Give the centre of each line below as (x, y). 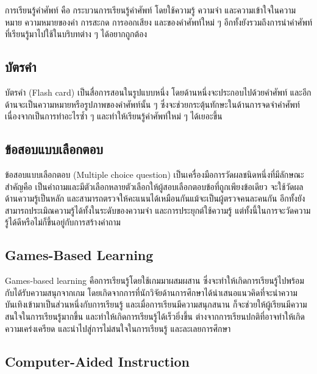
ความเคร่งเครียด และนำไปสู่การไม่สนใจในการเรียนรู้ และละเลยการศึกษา (118, 328)
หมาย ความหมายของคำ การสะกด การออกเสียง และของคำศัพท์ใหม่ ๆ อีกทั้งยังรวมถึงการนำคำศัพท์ (158, 22)
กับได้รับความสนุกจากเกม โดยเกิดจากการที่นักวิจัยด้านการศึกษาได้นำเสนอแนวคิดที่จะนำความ (151, 292)
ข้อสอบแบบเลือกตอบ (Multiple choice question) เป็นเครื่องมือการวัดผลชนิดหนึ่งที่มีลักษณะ (155, 174)
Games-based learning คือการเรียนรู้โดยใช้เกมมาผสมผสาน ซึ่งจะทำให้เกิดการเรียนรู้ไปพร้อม (155, 280)
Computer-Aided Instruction (98, 361)
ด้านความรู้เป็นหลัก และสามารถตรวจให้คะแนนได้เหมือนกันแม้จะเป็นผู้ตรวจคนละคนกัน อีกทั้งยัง (155, 198)
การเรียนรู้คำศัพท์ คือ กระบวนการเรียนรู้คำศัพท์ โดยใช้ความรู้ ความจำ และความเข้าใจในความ (151, 10)
